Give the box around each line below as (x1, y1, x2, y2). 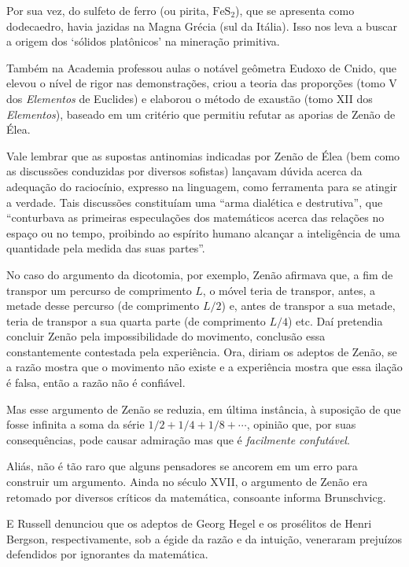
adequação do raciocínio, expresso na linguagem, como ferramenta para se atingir (6, 178, 398, 194)
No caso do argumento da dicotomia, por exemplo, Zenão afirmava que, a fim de (6, 266, 393, 282)
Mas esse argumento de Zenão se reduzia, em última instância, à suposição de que (6, 400, 401, 417)
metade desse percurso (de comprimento (6, 297, 200, 314)
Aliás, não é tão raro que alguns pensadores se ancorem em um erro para (6, 458, 358, 474)
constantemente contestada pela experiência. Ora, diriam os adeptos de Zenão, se (6, 343, 397, 359)
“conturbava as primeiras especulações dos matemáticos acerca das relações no (6, 209, 385, 226)
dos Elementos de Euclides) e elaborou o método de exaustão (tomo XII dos (6, 90, 373, 106)
